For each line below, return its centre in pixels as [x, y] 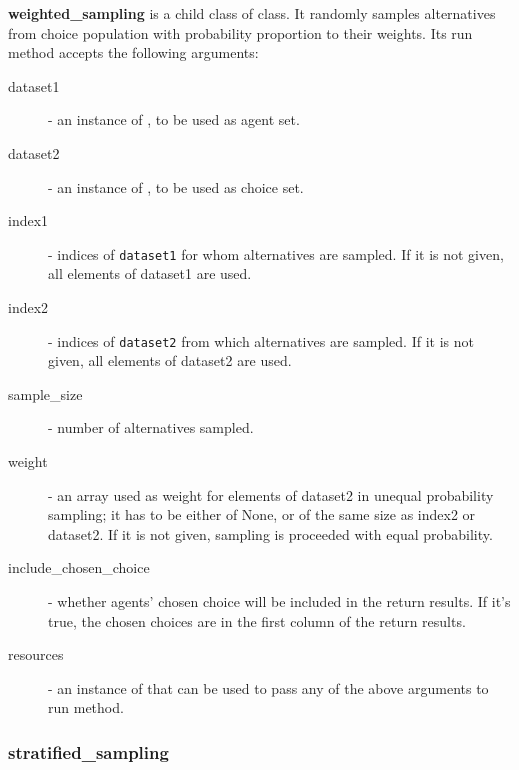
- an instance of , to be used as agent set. [174, 119]
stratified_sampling [88, 751]
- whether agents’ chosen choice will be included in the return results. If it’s [279, 601]
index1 [28, 220]
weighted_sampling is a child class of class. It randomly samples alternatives [252, 13]
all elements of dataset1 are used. [150, 273]
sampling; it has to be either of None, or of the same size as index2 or [262, 514]
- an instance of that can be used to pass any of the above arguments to [268, 687]
